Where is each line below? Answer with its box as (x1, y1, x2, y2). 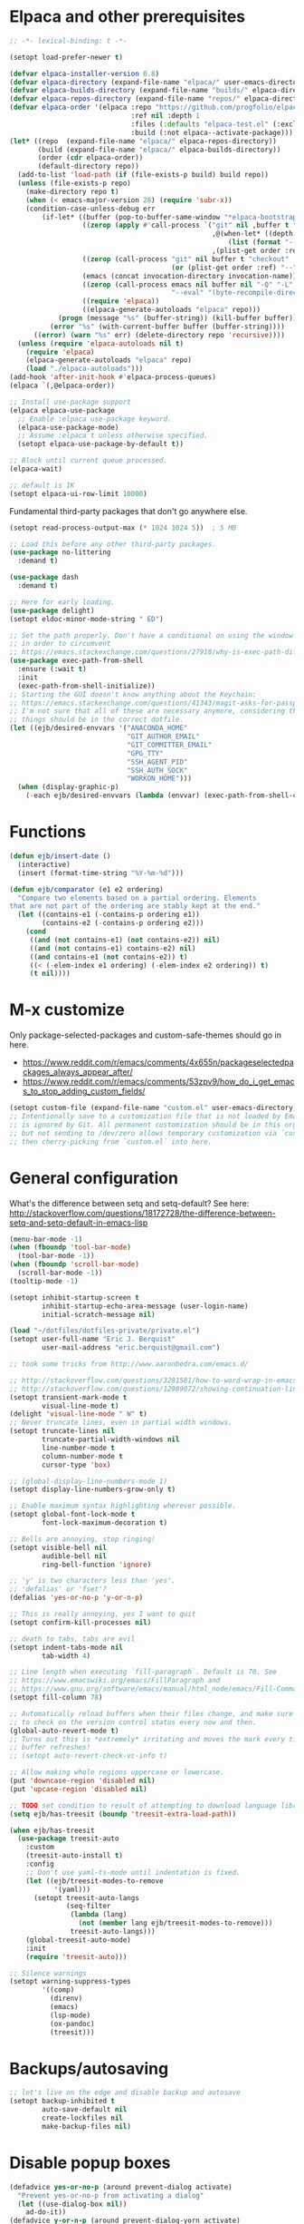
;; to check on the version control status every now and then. (9, 1717, 257, 1727)
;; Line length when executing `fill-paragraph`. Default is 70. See (9, 1667, 278, 1677)
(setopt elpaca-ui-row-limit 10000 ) (9, 489, 147, 498)
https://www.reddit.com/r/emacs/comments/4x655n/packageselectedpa (22, 1057, 294, 1068)
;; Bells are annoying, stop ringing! (9, 1535, 156, 1544)
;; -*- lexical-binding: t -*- (9, 36, 128, 45)
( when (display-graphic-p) (17, 783, 119, 792)
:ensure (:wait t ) (17, 665, 88, 674)
